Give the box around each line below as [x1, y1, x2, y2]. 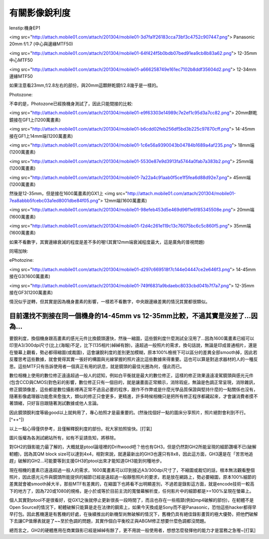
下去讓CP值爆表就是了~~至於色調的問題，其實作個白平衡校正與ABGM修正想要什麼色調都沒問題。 [9, 518, 209, 524]
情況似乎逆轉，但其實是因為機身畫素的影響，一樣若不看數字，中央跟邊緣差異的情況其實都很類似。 [9, 299, 210, 305]
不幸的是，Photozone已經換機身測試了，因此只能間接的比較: [9, 101, 133, 107]
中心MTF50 [9, 57, 33, 63]
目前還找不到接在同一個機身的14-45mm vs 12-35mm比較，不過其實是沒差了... [9, 312, 251, 320]
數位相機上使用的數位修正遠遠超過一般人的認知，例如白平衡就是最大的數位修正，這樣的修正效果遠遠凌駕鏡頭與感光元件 [9, 372, 254, 378]
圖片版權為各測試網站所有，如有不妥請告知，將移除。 [9, 435, 119, 441]
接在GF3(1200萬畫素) [9, 290, 53, 296]
